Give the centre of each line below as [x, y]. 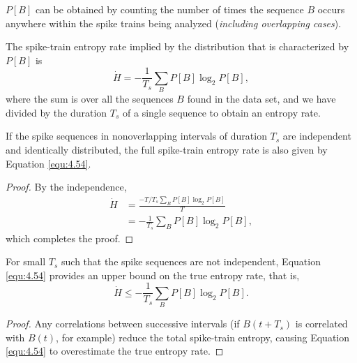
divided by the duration [56, 112]
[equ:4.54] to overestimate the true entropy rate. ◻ [115, 351]
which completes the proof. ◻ [70, 238]
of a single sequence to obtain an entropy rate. [222, 112]
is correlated [321, 324]
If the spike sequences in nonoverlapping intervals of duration [136, 136]
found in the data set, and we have [261, 99]
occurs [331, 9]
